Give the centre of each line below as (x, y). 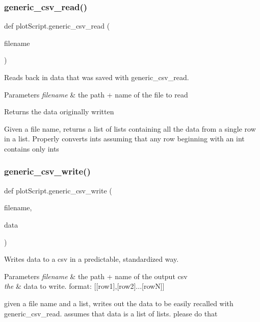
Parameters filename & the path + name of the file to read (96, 94)
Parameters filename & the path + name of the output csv (96, 276)
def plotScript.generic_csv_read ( (57, 26)
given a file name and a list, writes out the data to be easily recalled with (119, 303)
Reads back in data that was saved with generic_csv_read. (97, 77)
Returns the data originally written (59, 112)
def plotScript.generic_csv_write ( (58, 190)
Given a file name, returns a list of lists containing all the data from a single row (130, 128)
